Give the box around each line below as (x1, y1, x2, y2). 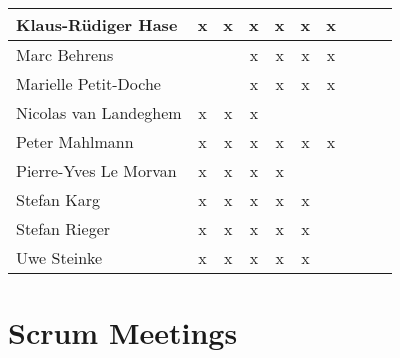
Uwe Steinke (16, 246, 103, 269)
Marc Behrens (16, 43, 114, 66)
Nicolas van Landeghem (16, 101, 182, 124)
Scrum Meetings (8, 312, 238, 353)
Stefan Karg (16, 188, 101, 211)
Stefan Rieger (16, 217, 111, 240)
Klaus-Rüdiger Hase (16, 13, 178, 36)
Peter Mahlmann (16, 130, 134, 153)
